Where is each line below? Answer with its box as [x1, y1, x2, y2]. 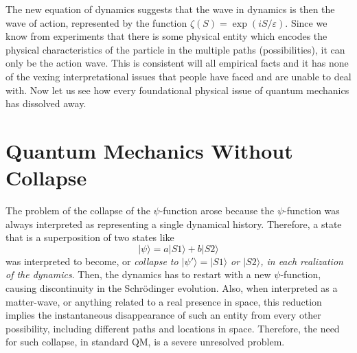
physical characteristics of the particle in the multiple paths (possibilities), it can [5, 42, 345, 56]
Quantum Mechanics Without [5, 136, 293, 164]
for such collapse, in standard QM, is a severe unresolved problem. [5, 334, 285, 349]
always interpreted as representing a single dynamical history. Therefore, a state [5, 216, 342, 231]
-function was [284, 203, 340, 218]
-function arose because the [159, 203, 275, 218]
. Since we [285, 15, 327, 30]
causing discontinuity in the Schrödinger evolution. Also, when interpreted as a [5, 281, 338, 295]
